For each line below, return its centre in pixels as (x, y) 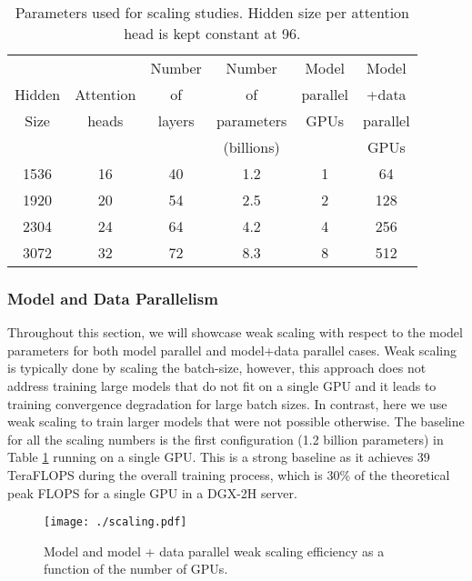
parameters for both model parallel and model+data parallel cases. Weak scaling (232, 350)
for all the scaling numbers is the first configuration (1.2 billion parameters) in (226, 439)
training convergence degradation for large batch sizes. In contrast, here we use (227, 403)
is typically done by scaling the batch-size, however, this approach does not (217, 368)
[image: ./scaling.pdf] (115, 522)
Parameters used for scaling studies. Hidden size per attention (212, 12)
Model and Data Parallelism (113, 298)
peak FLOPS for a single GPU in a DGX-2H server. (152, 492)
